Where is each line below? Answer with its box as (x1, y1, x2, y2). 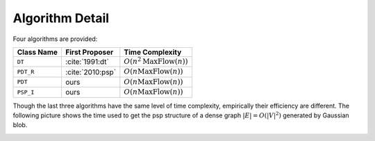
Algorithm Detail (12, 10, 110, 26)
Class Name (17, 47, 58, 57)
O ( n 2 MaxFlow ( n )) (124, 56, 188, 66)
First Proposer (65, 47, 114, 57)
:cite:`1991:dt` (65, 57, 109, 67)
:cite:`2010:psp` (65, 67, 117, 76)
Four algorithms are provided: (12, 35, 98, 43)
